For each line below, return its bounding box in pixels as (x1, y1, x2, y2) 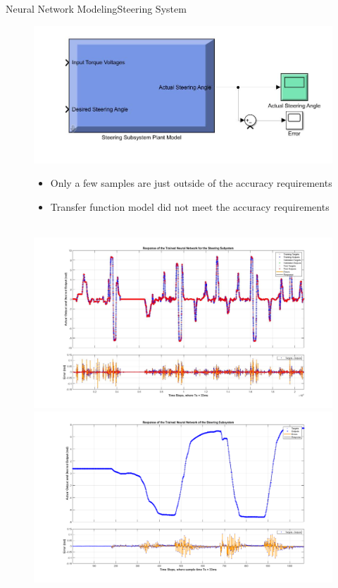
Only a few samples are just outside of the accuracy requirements (50, 176, 332, 190)
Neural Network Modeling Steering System (6, 1, 187, 16)
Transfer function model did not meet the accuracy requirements (50, 200, 330, 214)
